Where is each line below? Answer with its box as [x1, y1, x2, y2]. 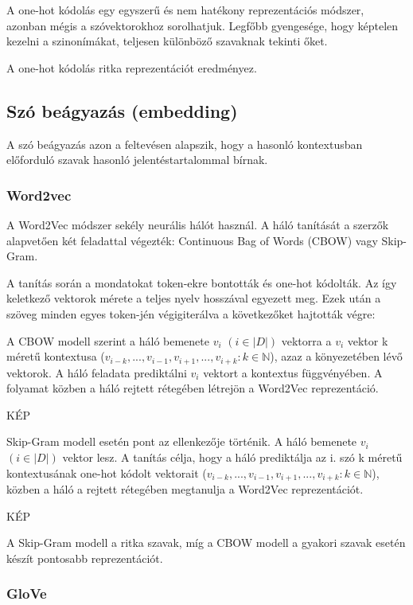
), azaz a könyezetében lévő [270, 348, 403, 365]
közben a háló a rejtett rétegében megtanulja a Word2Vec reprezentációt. [6, 481, 364, 498]
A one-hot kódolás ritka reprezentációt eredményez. [6, 59, 257, 76]
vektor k [347, 332, 388, 349]
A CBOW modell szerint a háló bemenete [6, 332, 209, 349]
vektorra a [281, 332, 332, 349]
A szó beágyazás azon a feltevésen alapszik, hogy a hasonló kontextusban [6, 135, 363, 152]
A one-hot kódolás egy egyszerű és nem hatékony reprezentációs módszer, [6, 2, 364, 18]
